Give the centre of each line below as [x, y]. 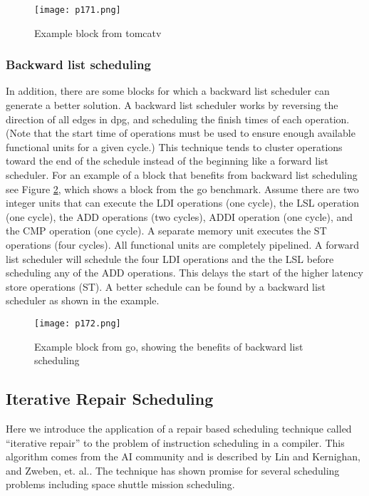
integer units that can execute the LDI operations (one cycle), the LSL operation [183, 203]
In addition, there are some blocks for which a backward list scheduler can [168, 91]
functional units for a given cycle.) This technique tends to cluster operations [174, 146]
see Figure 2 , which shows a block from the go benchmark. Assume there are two [182, 188]
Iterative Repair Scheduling [110, 399]
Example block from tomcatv [98, 32]
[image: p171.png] [78, 10]
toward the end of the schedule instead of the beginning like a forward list [167, 161]
